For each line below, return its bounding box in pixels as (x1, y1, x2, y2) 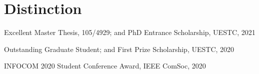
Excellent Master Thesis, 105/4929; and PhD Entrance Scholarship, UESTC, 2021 (4, 27, 255, 37)
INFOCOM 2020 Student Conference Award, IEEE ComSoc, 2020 (4, 60, 206, 71)
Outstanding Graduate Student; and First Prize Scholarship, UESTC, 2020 (4, 43, 234, 54)
